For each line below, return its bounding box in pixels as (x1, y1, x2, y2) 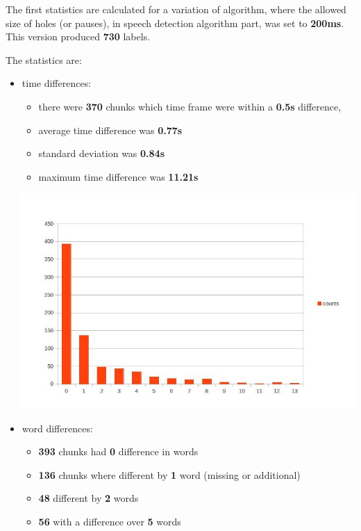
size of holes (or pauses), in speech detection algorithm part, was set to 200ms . (6, 15, 344, 30)
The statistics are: (6, 52, 82, 67)
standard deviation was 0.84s (38, 146, 165, 161)
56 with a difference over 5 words (38, 514, 181, 529)
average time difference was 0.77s (38, 122, 183, 137)
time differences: (22, 76, 92, 90)
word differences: (22, 420, 93, 435)
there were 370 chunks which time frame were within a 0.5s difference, (38, 99, 342, 113)
